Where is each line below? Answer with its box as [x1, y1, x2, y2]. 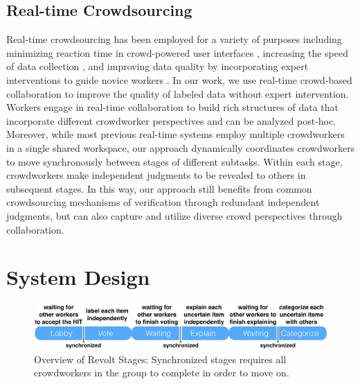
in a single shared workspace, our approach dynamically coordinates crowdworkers [6, 140, 355, 155]
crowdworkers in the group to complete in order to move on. [34, 365, 289, 380]
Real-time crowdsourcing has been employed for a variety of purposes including [6, 32, 342, 46]
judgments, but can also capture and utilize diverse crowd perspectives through [6, 208, 343, 222]
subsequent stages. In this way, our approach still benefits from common [6, 181, 312, 195]
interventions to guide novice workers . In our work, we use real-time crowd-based [6, 72, 352, 87]
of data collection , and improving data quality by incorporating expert [6, 59, 309, 73]
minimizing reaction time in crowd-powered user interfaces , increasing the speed [6, 45, 349, 60]
